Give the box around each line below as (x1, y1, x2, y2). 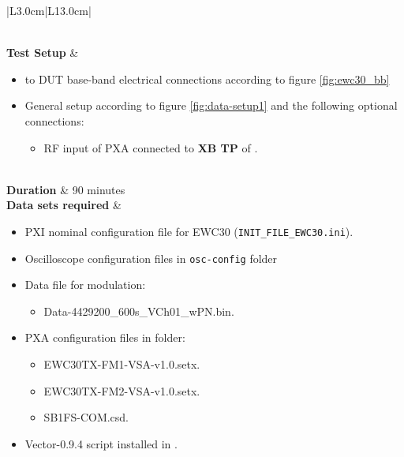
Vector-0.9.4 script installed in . (24, 435, 178, 451)
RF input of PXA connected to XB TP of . (43, 139, 258, 155)
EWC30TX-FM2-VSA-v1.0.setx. (43, 382, 200, 399)
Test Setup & (6, 44, 79, 61)
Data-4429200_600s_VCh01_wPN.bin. (43, 302, 234, 319)
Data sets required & (6, 197, 122, 213)
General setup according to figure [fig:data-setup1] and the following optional (24, 97, 398, 114)
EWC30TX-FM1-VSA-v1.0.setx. (43, 356, 200, 373)
